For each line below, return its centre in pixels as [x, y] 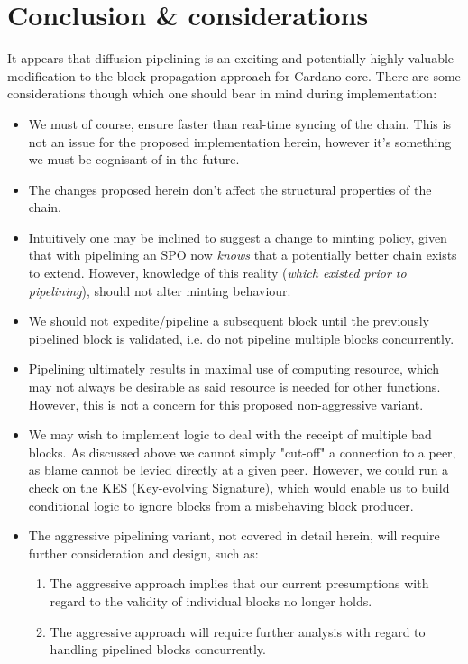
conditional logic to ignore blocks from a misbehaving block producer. [221, 505]
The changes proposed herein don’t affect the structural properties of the [230, 189]
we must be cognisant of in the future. [134, 159]
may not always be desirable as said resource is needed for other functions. [234, 387]
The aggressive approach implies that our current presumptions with [239, 583]
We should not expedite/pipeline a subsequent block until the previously [229, 321]
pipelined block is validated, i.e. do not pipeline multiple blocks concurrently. [241, 338]
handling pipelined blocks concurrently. [158, 649]
